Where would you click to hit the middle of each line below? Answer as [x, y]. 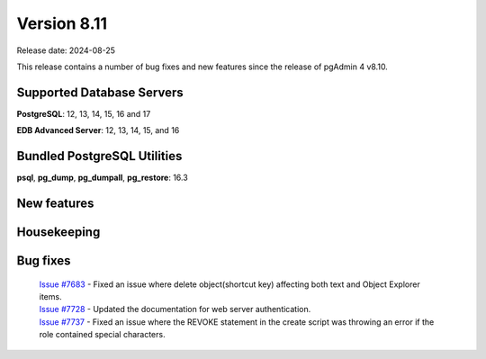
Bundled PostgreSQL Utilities [99, 156]
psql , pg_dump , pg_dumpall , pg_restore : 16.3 [102, 178]
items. [50, 296]
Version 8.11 [62, 23]
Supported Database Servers [100, 92]
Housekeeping [58, 232]
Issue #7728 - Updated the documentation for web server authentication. [175, 310]
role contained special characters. [102, 335]
